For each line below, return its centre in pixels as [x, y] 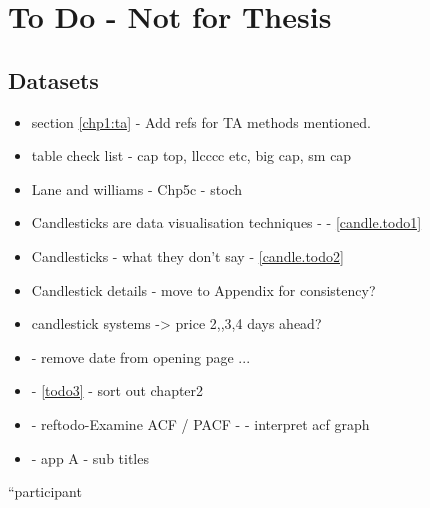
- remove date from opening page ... [141, 356]
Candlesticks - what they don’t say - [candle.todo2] [187, 255]
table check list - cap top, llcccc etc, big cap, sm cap [191, 155]
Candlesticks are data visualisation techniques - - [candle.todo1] [226, 222]
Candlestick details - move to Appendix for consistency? [203, 289]
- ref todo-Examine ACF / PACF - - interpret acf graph [200, 423]
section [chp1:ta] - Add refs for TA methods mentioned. [201, 121]
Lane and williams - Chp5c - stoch [137, 188]
